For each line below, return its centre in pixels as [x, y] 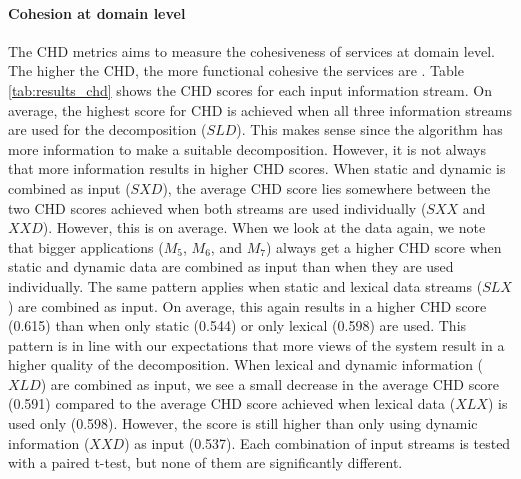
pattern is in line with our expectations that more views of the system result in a [256, 344]
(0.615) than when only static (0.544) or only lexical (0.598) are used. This [237, 325]
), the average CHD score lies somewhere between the [326, 187]
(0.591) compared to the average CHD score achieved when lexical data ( [232, 403]
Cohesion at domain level [97, 12]
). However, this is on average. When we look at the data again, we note [264, 227]
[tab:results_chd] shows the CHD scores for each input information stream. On [250, 89]
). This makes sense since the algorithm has [369, 129]
